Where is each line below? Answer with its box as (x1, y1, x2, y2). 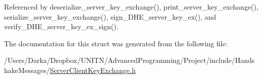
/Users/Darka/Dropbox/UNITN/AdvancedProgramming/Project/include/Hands (4, 55, 255, 65)
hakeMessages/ (4, 64, 50, 75)
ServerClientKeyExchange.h (49, 64, 136, 75)
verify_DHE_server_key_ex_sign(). (4, 21, 119, 32)
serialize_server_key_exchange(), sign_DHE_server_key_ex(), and (4, 11, 217, 22)
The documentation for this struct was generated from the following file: (4, 38, 228, 48)
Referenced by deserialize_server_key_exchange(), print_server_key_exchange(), (4, 2, 258, 12)
